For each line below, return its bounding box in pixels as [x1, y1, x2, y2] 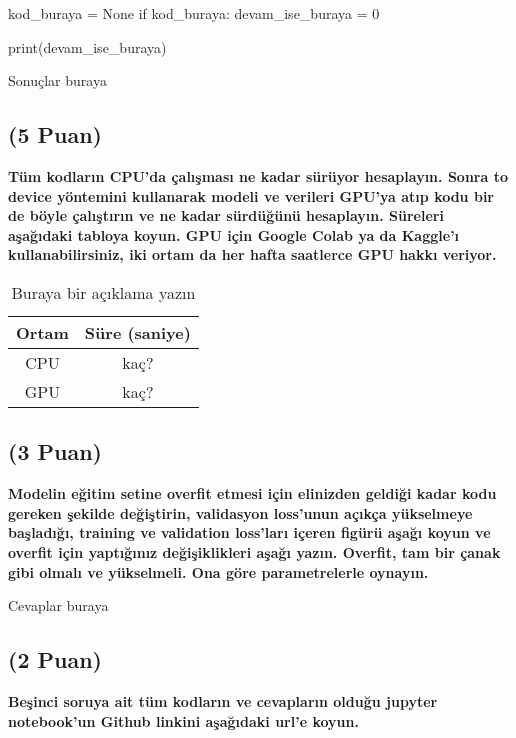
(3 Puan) [8, 436, 102, 467]
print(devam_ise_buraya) [8, 36, 167, 57]
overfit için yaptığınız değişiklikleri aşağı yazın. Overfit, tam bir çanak [8, 541, 501, 562]
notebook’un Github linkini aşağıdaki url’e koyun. [8, 710, 359, 731]
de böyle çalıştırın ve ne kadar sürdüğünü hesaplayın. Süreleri [8, 205, 444, 226]
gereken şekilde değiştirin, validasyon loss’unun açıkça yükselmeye [8, 502, 473, 523]
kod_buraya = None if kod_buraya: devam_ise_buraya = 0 [8, 3, 380, 23]
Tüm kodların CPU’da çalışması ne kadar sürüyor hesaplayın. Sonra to [8, 165, 508, 186]
